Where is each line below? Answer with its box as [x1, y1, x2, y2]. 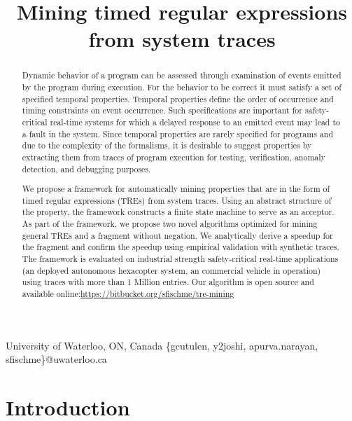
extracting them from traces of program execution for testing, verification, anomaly [22, 151, 325, 163]
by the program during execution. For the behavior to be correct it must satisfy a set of [22, 81, 342, 93]
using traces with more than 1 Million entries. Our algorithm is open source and [22, 276, 314, 288]
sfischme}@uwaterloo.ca [6, 352, 107, 366]
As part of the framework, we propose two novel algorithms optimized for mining [22, 218, 318, 230]
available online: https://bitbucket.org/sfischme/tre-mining [22, 288, 234, 300]
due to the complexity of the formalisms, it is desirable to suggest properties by [22, 139, 312, 151]
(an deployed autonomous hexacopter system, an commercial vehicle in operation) [22, 264, 321, 276]
